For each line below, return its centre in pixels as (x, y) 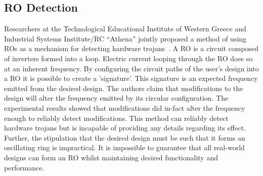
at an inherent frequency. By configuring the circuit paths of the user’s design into (131, 68)
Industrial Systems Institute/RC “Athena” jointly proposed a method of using (125, 38)
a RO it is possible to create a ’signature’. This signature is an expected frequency (131, 78)
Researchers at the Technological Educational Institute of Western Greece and (125, 29)
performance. (24, 167)
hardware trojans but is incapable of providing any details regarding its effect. (125, 128)
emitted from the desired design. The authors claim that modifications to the (124, 88)
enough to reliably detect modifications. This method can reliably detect (116, 118)
